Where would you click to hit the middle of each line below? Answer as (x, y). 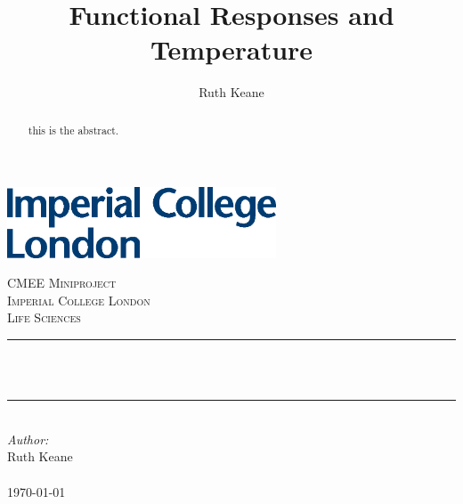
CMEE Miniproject (62, 283)
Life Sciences (44, 317)
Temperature (231, 49)
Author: (28, 439)
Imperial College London (79, 300)
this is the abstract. (73, 130)
